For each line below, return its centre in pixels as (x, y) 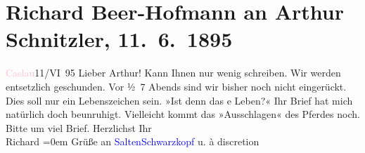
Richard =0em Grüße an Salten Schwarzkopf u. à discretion (133, 141)
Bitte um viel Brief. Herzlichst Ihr (79, 127)
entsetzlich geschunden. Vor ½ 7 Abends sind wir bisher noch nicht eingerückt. (176, 86)
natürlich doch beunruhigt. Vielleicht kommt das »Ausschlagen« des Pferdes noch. (183, 114)
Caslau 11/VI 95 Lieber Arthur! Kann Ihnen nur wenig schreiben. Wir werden (173, 73)
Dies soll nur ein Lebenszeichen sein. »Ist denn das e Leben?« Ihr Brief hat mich (179, 100)
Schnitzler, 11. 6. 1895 (119, 39)
